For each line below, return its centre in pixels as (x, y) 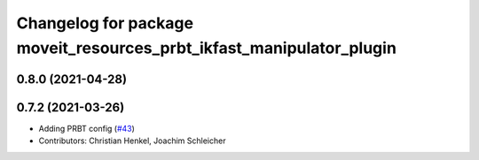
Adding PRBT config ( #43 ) (86, 128)
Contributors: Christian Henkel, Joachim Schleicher (132, 141)
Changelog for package (105, 23)
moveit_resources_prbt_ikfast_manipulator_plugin (206, 48)
